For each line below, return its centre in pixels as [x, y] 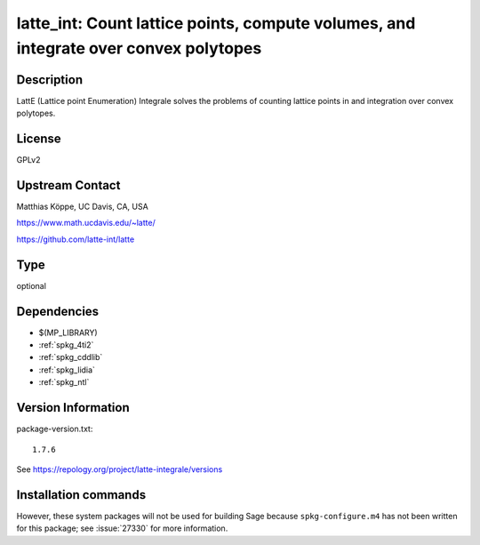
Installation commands [81, 495]
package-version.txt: [55, 429]
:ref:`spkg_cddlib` [71, 357]
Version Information [73, 408]
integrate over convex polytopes [139, 48]
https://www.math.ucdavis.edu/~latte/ [86, 223]
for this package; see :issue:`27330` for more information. [122, 528]
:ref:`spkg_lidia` [67, 370]
